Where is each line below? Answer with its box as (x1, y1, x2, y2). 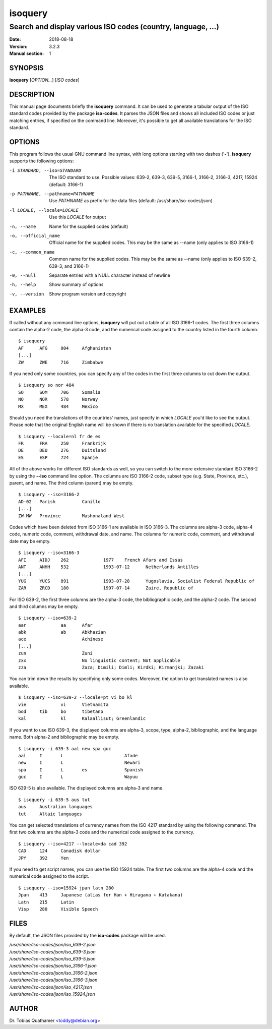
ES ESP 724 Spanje (18, 454, 98, 460)
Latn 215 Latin (18, 899, 75, 905)
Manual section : (9, 50, 44, 56)
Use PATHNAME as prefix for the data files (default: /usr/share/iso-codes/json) (49, 198, 213, 204)
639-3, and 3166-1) (49, 263, 89, 269)
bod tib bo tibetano (18, 708, 103, 714)
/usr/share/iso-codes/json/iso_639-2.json (9, 942, 96, 948)
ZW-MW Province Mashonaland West (18, 513, 125, 519)
